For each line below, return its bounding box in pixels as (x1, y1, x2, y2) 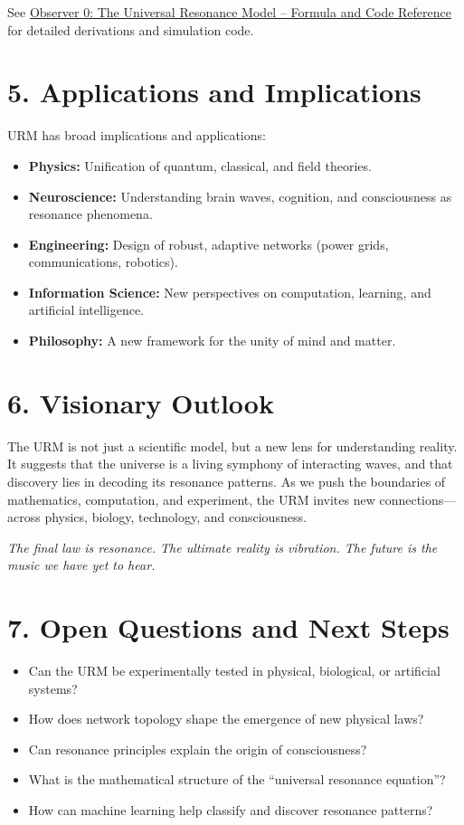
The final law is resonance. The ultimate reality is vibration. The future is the (7, 537, 438, 556)
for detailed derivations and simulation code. (7, 20, 254, 39)
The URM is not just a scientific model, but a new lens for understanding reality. (7, 436, 458, 455)
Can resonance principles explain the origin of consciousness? (28, 739, 367, 758)
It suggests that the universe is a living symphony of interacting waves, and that (7, 454, 453, 473)
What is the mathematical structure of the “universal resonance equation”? (28, 770, 446, 789)
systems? (28, 678, 78, 697)
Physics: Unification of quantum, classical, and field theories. (28, 156, 372, 175)
